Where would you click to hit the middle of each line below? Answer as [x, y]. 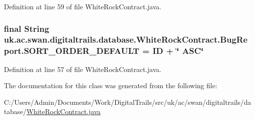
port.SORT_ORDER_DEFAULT [72, 51]
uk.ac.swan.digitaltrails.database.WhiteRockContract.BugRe [126, 39]
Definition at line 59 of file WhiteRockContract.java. [83, 6]
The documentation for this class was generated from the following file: [111, 85]
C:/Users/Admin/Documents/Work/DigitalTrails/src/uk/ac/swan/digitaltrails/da [127, 102]
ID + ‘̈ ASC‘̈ [178, 51]
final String [27, 28]
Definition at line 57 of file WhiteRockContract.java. [83, 69]
